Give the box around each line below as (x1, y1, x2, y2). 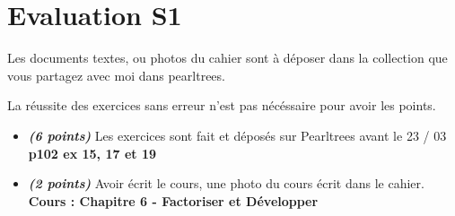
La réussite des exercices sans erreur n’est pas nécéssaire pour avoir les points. (7, 96, 436, 115)
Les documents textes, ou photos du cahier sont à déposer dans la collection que (7, 48, 448, 67)
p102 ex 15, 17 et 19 (28, 143, 156, 162)
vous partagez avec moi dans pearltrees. (7, 65, 225, 84)
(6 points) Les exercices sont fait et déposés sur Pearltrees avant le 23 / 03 (28, 125, 447, 144)
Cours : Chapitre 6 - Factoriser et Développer (28, 191, 319, 210)
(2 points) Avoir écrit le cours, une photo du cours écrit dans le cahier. (28, 174, 424, 193)
